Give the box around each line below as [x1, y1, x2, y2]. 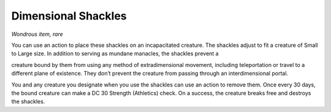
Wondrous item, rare [11, 30, 64, 38]
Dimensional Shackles [11, 9, 127, 23]
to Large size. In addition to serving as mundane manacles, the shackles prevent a [11, 50, 219, 57]
